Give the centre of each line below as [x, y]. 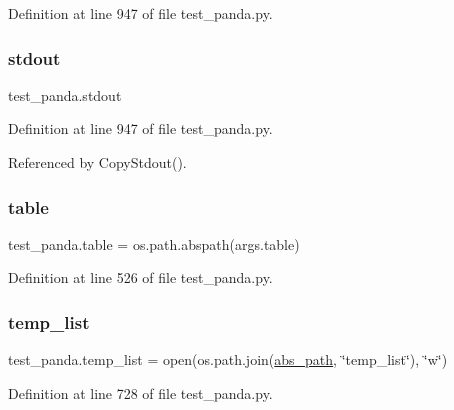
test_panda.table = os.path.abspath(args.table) [154, 243]
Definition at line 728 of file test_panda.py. [140, 392]
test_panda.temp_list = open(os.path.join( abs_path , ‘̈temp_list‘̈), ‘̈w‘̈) [228, 359]
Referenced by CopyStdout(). [97, 162]
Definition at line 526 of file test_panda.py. [140, 277]
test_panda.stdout [65, 94]
